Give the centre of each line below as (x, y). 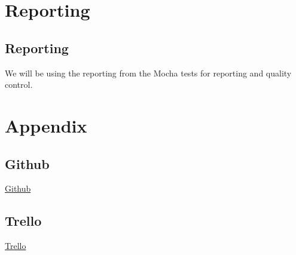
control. (19, 85)
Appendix (46, 125)
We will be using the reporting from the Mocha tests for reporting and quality (148, 73)
